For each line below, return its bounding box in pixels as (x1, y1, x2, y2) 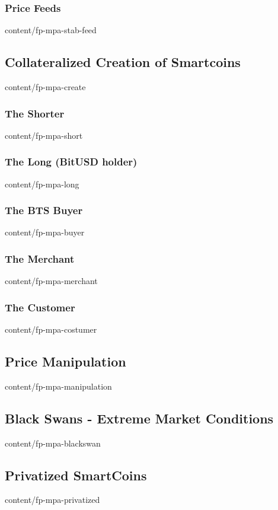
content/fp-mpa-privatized (5, 493, 100, 506)
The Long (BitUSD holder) (5, 154, 138, 169)
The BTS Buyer (5, 203, 83, 218)
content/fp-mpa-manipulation (5, 380, 112, 392)
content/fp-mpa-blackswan (5, 436, 101, 449)
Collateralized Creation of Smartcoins (5, 53, 241, 71)
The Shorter (5, 106, 65, 120)
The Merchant (5, 251, 75, 266)
